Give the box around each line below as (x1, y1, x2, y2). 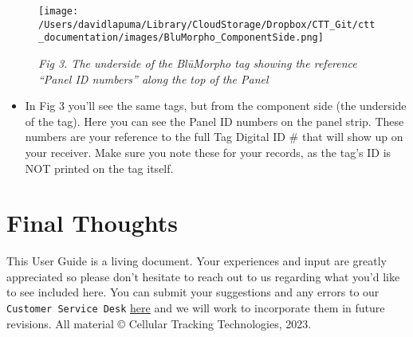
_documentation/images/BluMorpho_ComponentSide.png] (38, 32, 324, 44)
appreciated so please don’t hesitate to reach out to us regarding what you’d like (6, 268, 400, 284)
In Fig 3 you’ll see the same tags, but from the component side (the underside (25, 97, 407, 114)
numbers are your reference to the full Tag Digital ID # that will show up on (25, 128, 403, 145)
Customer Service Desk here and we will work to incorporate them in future (6, 300, 385, 316)
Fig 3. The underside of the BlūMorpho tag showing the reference (38, 54, 357, 71)
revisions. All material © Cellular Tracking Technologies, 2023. (6, 315, 312, 331)
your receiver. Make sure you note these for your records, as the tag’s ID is (25, 143, 391, 160)
